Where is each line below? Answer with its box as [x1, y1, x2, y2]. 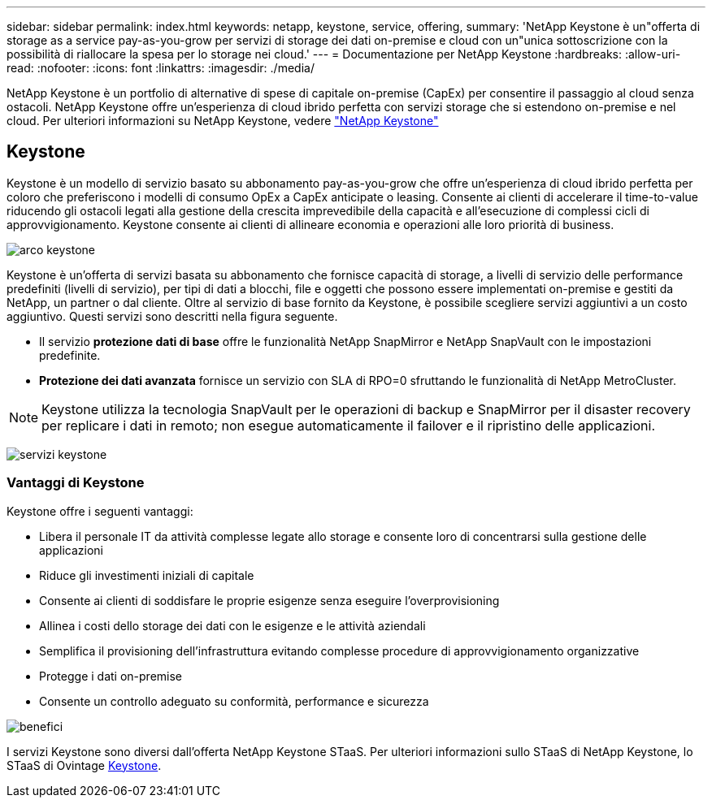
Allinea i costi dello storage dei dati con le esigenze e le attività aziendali [39, 618, 426, 633]
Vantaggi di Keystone [7, 474, 145, 491]
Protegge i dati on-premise [39, 668, 183, 683]
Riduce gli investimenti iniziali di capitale [39, 568, 254, 582]
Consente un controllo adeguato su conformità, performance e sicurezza [39, 694, 429, 708]
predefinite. [39, 348, 101, 362]
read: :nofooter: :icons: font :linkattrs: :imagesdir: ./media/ [7, 61, 315, 75]
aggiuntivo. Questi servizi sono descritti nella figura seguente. [7, 309, 338, 323]
